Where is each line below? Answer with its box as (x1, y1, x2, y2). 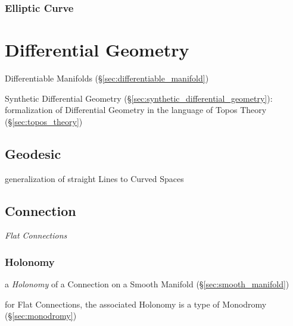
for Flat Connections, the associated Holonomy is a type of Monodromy (5, 297, 267, 310)
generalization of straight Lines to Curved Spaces (5, 172, 184, 184)
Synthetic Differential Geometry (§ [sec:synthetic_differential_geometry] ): (5, 92, 273, 104)
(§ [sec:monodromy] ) (5, 309, 77, 322)
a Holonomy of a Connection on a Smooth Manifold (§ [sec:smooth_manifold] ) (5, 278, 289, 290)
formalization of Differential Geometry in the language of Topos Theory (5, 104, 267, 116)
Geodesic (5, 144, 61, 162)
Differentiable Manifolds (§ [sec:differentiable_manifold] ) (5, 71, 209, 84)
